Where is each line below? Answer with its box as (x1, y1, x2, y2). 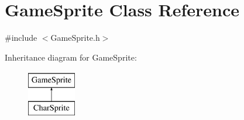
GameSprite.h (50, 31, 100, 44)
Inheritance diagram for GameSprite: (5, 51, 137, 63)
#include (5, 31, 37, 44)
